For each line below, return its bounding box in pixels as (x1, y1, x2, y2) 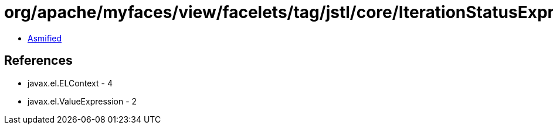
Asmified (28, 33, 62, 43)
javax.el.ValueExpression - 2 (28, 96, 137, 106)
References (4, 53, 73, 68)
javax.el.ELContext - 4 (28, 78, 113, 88)
